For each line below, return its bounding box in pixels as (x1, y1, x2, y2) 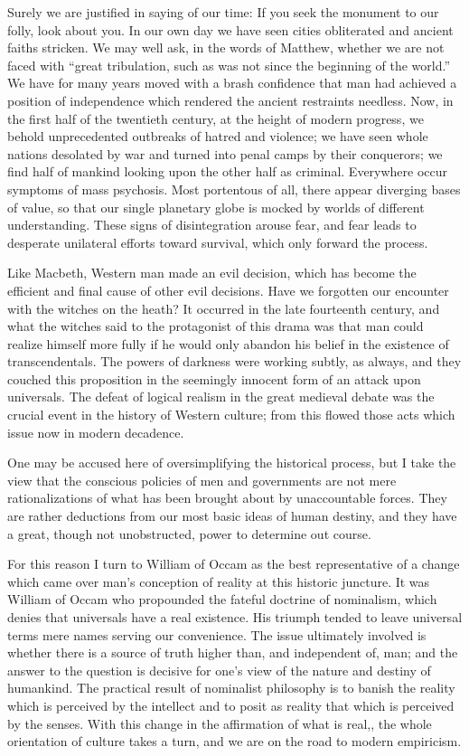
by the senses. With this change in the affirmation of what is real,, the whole (7, 713, 432, 732)
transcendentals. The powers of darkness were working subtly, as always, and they (7, 352, 462, 371)
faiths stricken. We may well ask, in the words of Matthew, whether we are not (7, 38, 445, 57)
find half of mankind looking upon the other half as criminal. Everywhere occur (7, 162, 448, 181)
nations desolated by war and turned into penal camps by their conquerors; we (7, 144, 443, 163)
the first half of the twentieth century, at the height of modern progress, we (7, 109, 424, 128)
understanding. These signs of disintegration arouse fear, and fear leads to (7, 215, 417, 234)
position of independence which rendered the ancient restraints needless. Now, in (7, 90, 454, 109)
